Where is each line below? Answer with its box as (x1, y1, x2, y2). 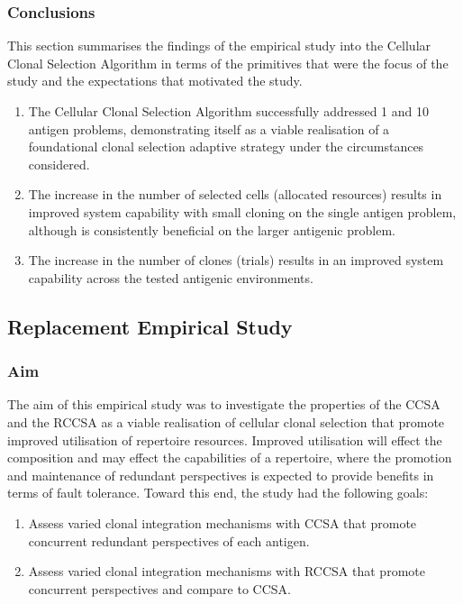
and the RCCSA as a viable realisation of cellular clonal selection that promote (7, 412, 445, 431)
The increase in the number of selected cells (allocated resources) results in (28, 185, 442, 204)
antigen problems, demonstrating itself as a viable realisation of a (28, 119, 390, 138)
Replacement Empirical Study (7, 312, 293, 340)
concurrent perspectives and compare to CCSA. (28, 579, 291, 598)
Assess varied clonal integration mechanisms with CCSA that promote (28, 513, 417, 532)
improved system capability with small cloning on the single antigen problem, (28, 202, 457, 221)
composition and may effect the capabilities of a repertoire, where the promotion (7, 448, 452, 467)
